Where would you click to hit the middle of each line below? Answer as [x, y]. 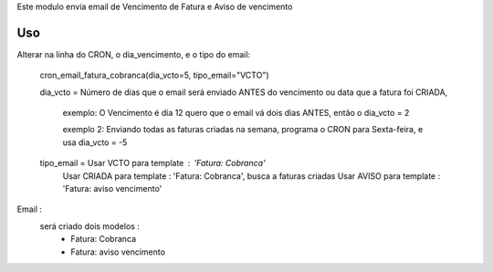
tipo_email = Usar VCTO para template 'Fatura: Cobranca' [152, 163]
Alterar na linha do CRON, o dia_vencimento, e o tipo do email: [134, 54]
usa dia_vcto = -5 [95, 142]
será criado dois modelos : [90, 226]
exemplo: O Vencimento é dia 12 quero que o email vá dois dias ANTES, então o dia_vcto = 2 [236, 113]
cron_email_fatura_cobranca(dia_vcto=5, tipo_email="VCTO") [154, 75]
